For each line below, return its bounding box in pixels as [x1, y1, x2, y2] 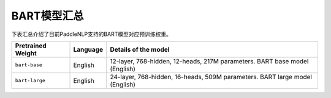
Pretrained [15, 41, 47, 50]
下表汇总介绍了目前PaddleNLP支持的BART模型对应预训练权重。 [11, 30, 172, 38]
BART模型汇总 [11, 9, 84, 23]
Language [73, 45, 104, 54]
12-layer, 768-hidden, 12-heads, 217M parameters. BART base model [110, 57, 309, 65]
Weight [15, 49, 37, 57]
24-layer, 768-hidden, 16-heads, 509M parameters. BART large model [110, 72, 313, 81]
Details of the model [110, 45, 170, 54]
